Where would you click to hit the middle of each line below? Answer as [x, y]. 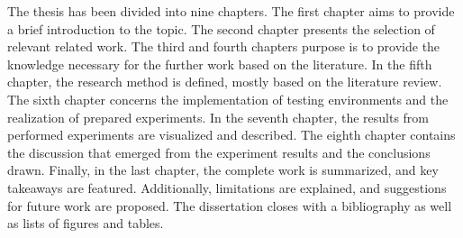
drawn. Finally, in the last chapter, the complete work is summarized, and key [223, 170]
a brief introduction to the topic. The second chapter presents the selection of [221, 28]
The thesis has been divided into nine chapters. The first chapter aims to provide [231, 11]
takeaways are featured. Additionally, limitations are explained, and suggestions [227, 187]
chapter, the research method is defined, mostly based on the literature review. [225, 82]
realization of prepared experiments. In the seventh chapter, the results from [218, 117]
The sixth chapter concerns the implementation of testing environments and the [228, 99]
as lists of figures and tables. [86, 223]
